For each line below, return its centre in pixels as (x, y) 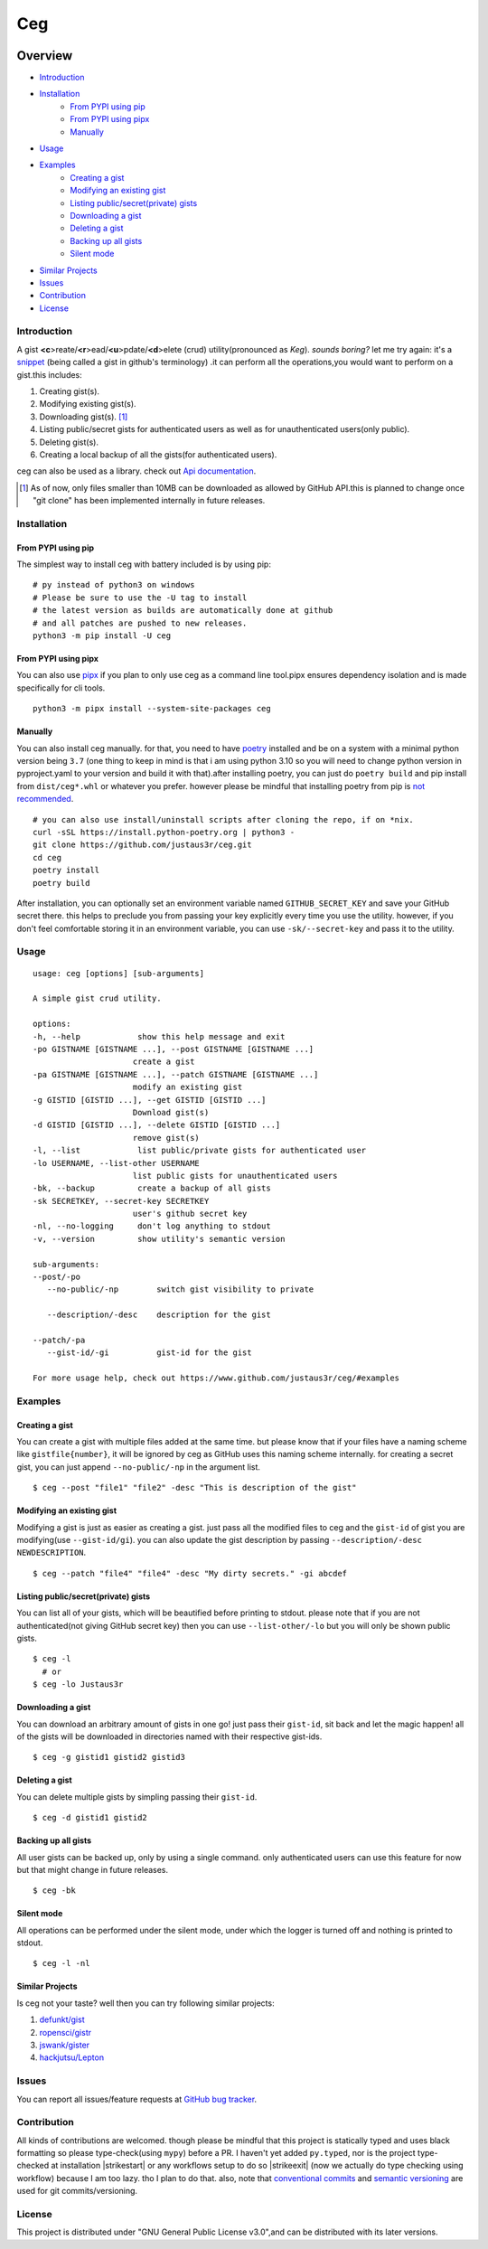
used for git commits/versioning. (77, 2191)
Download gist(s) (171, 1112)
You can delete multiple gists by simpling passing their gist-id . (137, 1797)
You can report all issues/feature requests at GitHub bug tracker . (137, 2099)
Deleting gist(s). (69, 442)
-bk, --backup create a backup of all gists (152, 1188)
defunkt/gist (62, 2019)
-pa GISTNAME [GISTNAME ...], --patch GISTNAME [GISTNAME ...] (176, 1074)
